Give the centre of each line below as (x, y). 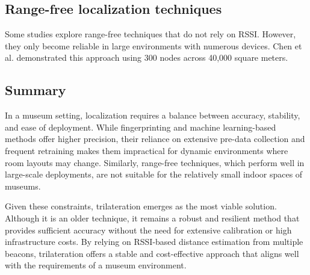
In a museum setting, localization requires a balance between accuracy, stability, (153, 115)
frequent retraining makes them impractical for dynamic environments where (147, 150)
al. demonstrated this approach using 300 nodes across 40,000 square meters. (147, 57)
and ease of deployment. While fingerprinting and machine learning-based (141, 127)
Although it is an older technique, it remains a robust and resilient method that (152, 218)
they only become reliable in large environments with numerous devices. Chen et (153, 45)
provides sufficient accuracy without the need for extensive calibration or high (148, 230)
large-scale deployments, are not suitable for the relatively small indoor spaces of (154, 174)
